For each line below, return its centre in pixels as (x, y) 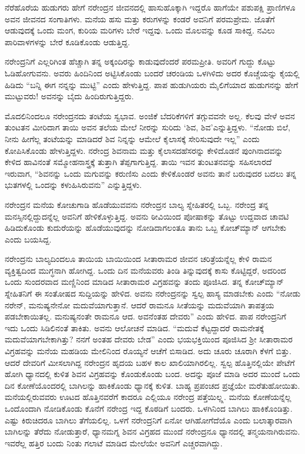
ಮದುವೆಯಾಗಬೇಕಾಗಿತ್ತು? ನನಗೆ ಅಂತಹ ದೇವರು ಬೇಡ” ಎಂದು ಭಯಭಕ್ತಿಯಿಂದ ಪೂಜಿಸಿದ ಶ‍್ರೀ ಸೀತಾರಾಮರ (149, 339)
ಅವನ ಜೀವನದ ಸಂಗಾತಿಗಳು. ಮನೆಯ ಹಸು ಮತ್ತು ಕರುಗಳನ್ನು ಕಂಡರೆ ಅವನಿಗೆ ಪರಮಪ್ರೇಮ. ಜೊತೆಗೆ (140, 19)
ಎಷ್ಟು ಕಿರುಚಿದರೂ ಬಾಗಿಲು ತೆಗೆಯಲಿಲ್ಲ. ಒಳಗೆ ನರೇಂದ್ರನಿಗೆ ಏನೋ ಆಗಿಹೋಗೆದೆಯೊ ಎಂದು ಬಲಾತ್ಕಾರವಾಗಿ (148, 420)
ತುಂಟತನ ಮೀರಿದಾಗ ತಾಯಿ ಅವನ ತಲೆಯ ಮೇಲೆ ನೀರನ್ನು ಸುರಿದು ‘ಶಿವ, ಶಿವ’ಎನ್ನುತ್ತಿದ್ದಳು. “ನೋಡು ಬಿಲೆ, (148, 127)
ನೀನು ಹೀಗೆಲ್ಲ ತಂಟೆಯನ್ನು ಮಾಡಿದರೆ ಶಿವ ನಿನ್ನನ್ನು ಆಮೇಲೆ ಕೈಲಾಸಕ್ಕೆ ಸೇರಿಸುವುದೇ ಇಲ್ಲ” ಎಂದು (132, 138)
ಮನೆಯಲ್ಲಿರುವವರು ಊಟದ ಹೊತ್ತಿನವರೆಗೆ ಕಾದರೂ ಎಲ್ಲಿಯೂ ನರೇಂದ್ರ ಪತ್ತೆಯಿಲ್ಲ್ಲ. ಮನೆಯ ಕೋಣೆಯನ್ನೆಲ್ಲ (148, 397)
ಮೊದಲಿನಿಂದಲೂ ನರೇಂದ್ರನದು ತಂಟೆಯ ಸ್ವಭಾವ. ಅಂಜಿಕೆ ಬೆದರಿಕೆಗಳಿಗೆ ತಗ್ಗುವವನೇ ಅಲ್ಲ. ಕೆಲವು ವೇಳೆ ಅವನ (150, 115)
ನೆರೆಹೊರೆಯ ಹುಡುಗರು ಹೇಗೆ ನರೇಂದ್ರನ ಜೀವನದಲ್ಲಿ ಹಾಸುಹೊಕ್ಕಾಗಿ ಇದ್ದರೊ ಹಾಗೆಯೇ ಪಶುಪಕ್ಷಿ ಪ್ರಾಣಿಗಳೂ (150, 7)
